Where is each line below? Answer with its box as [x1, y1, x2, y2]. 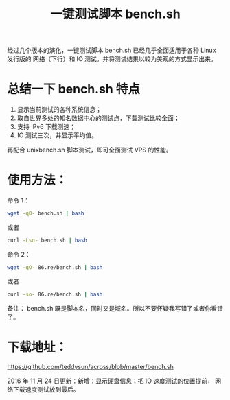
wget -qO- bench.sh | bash [7, 210, 84, 217]
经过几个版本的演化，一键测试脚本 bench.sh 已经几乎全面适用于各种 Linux [7, 46, 216, 55]
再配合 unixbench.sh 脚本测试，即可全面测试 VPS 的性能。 [7, 145, 172, 154]
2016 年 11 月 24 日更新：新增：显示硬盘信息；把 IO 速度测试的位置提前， [7, 377, 214, 385]
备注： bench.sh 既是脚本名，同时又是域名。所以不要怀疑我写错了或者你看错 [7, 304, 223, 312]
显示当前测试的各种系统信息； [16, 106, 102, 114]
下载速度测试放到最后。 [12, 385, 80, 393]
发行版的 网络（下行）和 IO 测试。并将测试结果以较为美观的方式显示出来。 [7, 55, 218, 63]
